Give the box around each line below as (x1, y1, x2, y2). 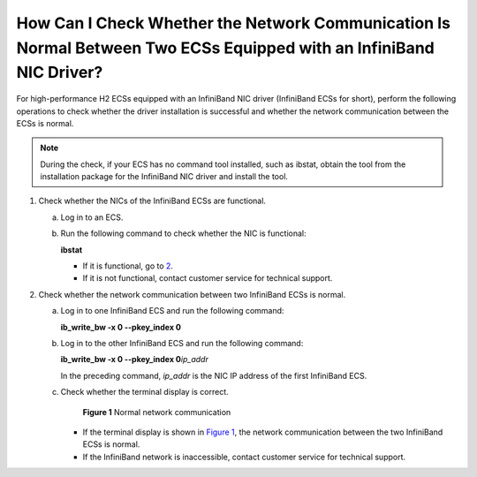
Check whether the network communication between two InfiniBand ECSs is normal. (38, 289, 346, 299)
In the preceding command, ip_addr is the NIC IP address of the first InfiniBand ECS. (60, 370, 367, 381)
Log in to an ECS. (60, 212, 124, 223)
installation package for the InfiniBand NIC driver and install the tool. (40, 171, 289, 182)
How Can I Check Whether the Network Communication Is (16, 13, 450, 33)
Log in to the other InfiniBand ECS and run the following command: (60, 338, 304, 348)
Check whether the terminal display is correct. (60, 387, 229, 397)
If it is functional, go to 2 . (82, 261, 174, 271)
